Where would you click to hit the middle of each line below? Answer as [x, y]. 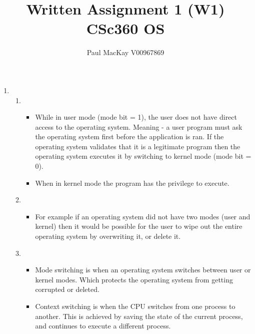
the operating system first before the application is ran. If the [129, 136]
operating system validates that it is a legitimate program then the [138, 146]
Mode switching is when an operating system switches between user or [143, 270]
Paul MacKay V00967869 [125, 52]
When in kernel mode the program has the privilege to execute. [132, 183]
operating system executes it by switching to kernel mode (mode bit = [143, 156]
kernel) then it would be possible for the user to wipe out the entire [139, 226]
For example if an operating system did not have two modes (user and [143, 216]
